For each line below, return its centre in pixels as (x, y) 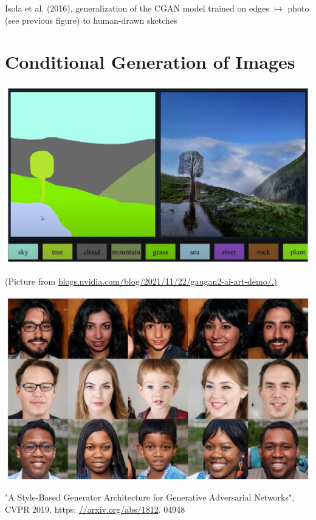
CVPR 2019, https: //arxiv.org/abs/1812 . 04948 (95, 509)
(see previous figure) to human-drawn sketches (91, 20)
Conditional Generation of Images (150, 62)
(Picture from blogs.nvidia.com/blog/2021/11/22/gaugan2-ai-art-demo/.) (141, 281)
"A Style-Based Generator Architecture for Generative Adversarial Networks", (150, 497)
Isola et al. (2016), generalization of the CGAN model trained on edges (137, 8)
